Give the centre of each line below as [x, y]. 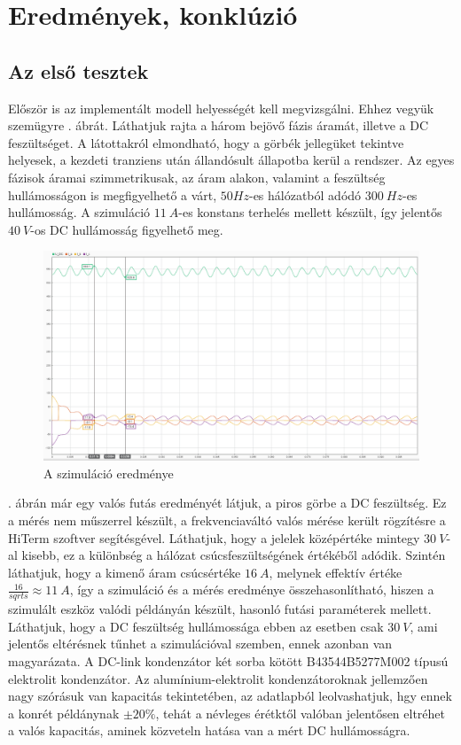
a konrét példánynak [64, 713]
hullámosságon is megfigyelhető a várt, [113, 194]
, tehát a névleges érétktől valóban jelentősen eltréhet [301, 713]
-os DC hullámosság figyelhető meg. [127, 229]
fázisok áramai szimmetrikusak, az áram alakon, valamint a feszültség [197, 177]
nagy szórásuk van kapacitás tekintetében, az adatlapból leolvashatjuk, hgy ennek [230, 696]
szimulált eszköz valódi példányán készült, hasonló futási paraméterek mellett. [220, 609]
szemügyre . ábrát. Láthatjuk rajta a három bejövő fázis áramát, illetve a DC [219, 125]
